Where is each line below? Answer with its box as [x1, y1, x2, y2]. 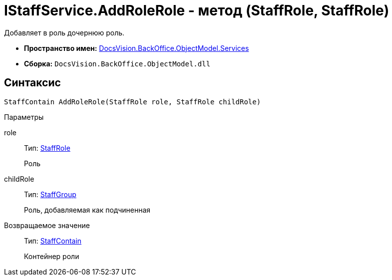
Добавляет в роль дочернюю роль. [4, 28, 125, 37]
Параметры [4, 112, 44, 121]
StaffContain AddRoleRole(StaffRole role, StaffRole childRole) [4, 97, 261, 106]
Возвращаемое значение [4, 221, 90, 230]
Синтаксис [4, 76, 61, 89]
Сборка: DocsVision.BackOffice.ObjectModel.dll [24, 59, 211, 68]
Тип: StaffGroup [24, 190, 76, 199]
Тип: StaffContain [24, 236, 82, 245]
